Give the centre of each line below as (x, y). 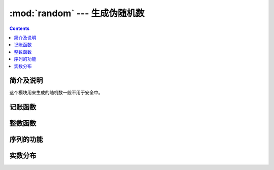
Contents (20, 28)
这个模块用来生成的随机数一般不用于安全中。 (56, 93)
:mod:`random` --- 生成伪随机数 (77, 13)
